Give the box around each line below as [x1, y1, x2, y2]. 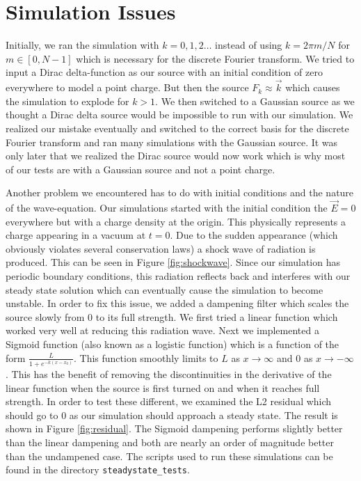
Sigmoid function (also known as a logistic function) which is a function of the [6, 337, 339, 352]
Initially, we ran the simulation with [6, 38, 159, 52]
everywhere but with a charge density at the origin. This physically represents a [6, 214, 346, 228]
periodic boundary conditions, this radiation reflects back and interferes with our [6, 269, 351, 283]
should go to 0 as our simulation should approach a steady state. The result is [6, 407, 338, 422]
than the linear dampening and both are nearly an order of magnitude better [6, 434, 335, 449]
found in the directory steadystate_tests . [6, 462, 190, 477]
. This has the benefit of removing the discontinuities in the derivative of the [6, 366, 332, 381]
